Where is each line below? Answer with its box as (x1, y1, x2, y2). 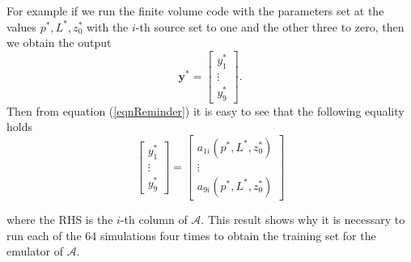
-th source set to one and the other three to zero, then (135, 18, 405, 35)
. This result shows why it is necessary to (201, 210, 405, 227)
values (6, 18, 37, 35)
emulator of (6, 243, 64, 260)
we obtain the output (6, 34, 112, 51)
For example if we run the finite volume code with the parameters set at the (6, 2, 384, 19)
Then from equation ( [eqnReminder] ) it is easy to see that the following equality (6, 102, 405, 119)
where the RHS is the (6, 210, 113, 227)
